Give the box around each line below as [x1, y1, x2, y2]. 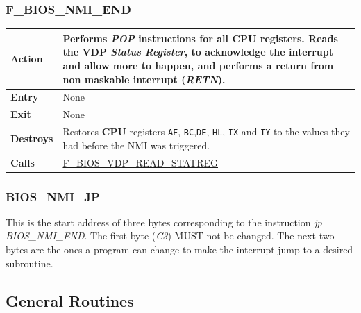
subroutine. [6, 255, 53, 270]
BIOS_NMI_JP [6, 187, 100, 205]
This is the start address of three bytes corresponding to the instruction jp [6, 214, 322, 229]
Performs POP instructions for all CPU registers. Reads [62, 31, 338, 45]
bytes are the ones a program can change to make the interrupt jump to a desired [6, 242, 353, 257]
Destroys [10, 130, 53, 145]
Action [10, 51, 43, 66]
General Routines [6, 289, 134, 311]
